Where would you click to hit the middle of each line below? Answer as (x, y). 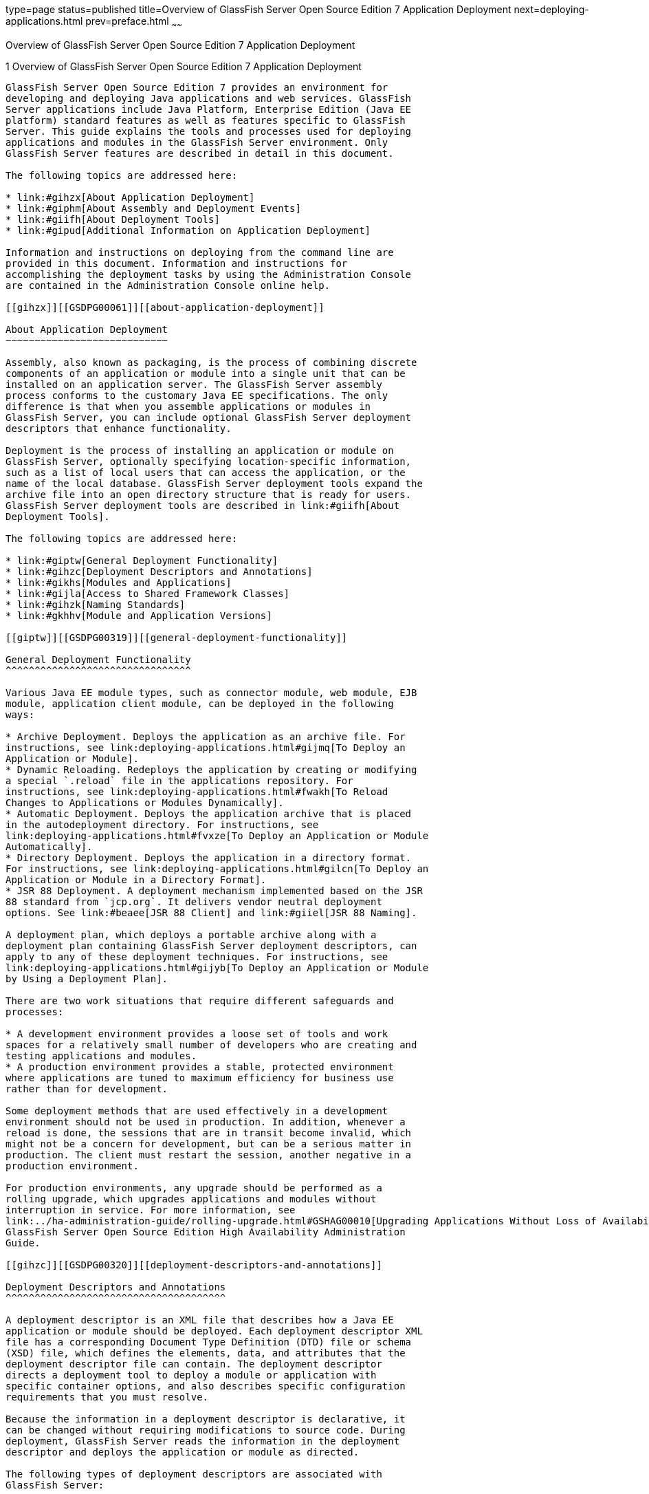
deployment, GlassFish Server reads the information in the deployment (203, 1441)
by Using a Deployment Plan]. (87, 978)
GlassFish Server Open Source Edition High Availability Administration (206, 1232)
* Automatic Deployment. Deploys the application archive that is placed (209, 813)
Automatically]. (49, 846)
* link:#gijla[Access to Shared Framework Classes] (148, 593)
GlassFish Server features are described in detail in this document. (200, 153)
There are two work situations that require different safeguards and (200, 1000)
